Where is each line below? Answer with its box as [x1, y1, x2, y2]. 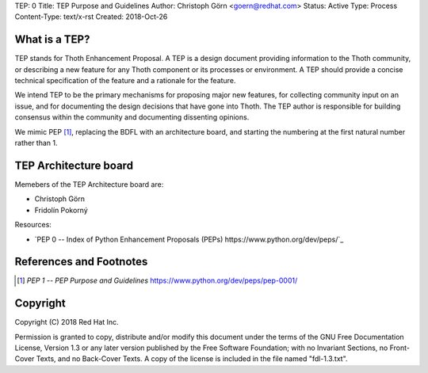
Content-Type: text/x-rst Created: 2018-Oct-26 [14, 12, 168, 21]
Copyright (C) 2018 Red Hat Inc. [14, 318, 119, 327]
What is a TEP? [14, 32, 90, 47]
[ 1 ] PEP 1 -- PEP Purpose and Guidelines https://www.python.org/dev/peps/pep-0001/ [17, 276, 298, 285]
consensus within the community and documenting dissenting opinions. [14, 112, 250, 122]
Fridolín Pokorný [34, 205, 89, 215]
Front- [389, 343, 410, 352]
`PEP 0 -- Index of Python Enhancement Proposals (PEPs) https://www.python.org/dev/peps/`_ [34, 234, 344, 244]
